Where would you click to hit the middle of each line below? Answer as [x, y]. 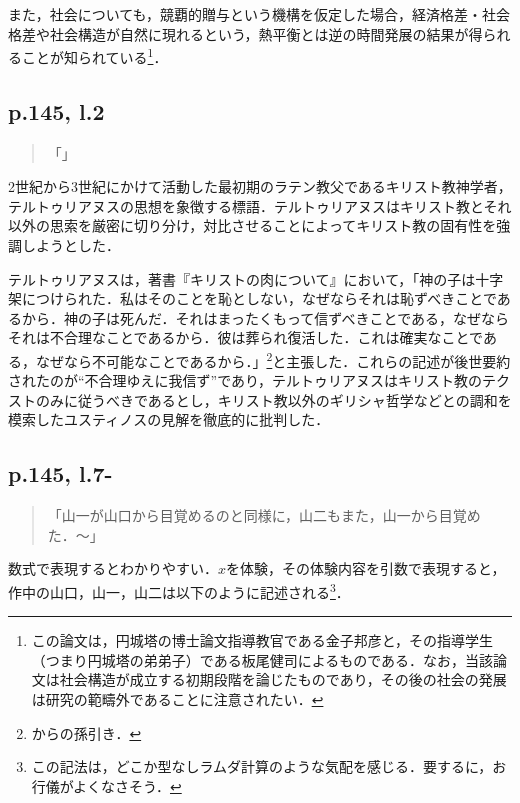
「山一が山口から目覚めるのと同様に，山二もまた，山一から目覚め [264, 515]
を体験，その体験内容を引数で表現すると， [366, 568]
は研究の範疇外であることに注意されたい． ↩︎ [177, 699]
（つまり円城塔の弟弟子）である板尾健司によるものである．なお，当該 [262, 659]
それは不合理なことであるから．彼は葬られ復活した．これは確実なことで [245, 337]
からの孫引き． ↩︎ [86, 732]
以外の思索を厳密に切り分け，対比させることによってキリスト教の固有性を [252, 225]
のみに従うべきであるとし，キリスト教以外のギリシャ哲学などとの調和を [273, 399]
